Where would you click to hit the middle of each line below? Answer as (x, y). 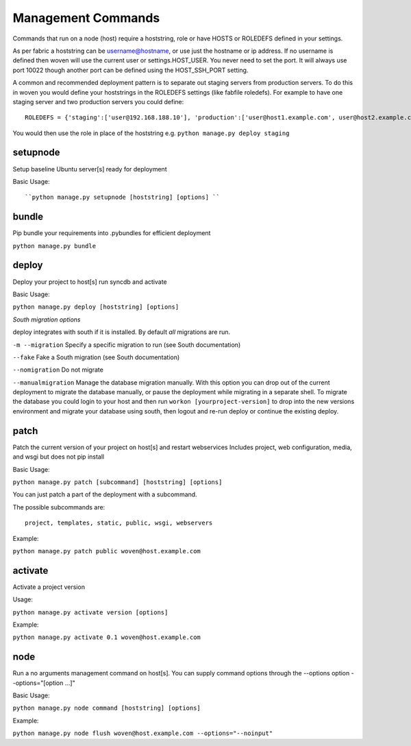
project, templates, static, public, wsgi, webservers (119, 523)
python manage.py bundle (54, 246)
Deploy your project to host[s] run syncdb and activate (90, 282)
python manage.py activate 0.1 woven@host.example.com (107, 637)
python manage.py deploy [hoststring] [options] (96, 307)
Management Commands (86, 18)
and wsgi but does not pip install (59, 457)
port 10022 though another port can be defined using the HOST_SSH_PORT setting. (130, 70)
